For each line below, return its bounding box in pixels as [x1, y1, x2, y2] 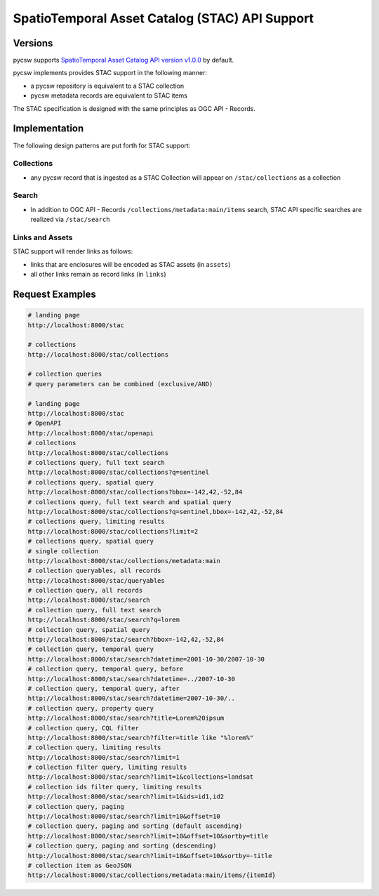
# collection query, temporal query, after [27, 685, 180, 692]
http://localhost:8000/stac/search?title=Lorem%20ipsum [27, 714, 225, 723]
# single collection [27, 547, 98, 555]
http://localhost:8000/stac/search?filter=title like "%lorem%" [27, 734, 254, 742]
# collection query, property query [27, 704, 154, 712]
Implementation [13, 123, 84, 135]
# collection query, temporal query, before [27, 665, 184, 673]
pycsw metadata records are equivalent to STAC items [30, 91, 187, 100]
